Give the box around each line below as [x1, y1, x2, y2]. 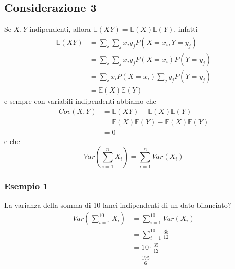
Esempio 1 [4, 180, 48, 192]
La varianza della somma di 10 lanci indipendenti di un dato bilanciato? [4, 200, 231, 210]
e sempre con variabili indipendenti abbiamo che [4, 95, 156, 106]
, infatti [174, 24, 198, 34]
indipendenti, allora [29, 24, 91, 34]
